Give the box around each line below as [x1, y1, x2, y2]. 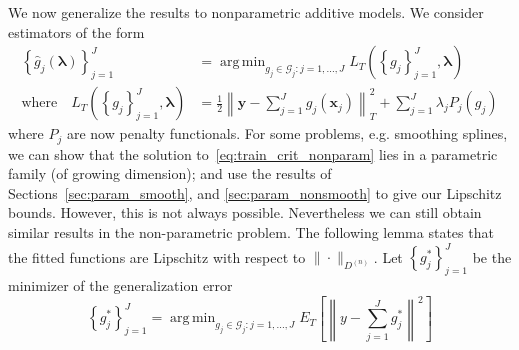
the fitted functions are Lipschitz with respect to [8, 246, 306, 267]
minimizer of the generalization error [8, 274, 233, 295]
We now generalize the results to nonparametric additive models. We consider [8, 2, 484, 22]
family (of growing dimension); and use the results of [8, 163, 332, 184]
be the [472, 246, 512, 267]
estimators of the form [8, 21, 145, 42]
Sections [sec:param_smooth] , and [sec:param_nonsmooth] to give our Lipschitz [8, 182, 502, 203]
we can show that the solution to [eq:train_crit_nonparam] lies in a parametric [8, 143, 498, 164]
